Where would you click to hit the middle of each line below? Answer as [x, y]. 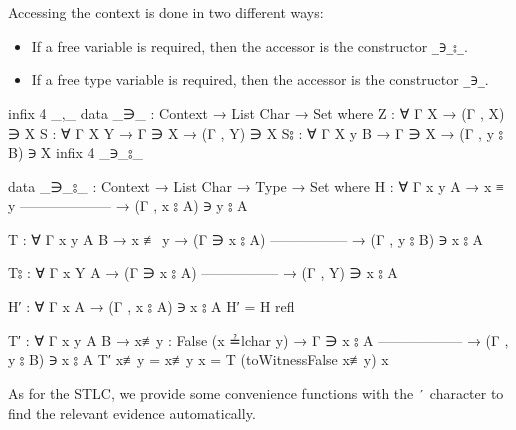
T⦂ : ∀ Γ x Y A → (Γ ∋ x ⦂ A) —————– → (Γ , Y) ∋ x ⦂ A [203, 272]
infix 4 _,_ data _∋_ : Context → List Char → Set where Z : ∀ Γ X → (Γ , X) [256, 112]
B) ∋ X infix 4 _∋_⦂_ [76, 152]
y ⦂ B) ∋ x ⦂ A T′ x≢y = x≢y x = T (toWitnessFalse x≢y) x [198, 359]
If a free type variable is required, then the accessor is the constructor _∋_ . [260, 79]
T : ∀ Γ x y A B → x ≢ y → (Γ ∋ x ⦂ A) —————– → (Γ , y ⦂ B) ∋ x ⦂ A [246, 238]
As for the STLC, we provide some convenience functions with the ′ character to [256, 392]
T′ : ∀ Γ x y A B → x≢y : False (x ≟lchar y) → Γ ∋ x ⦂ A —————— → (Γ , [258, 339]
